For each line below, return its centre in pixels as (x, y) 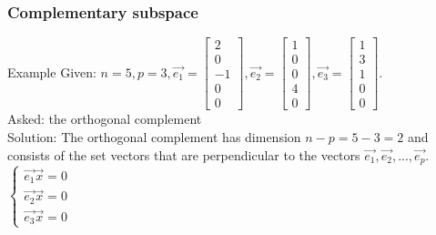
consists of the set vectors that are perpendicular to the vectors (184, 154)
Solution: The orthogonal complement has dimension (154, 136)
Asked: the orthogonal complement (105, 119)
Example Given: (52, 72)
